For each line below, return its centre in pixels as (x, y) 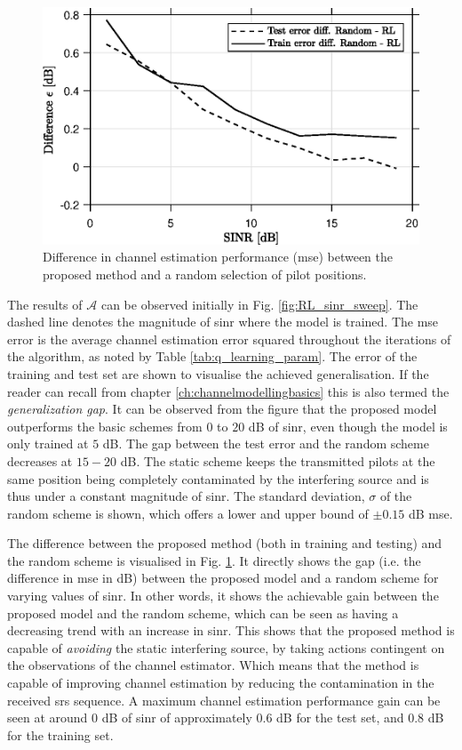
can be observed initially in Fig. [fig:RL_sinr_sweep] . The (259, 304)
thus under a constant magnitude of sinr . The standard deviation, (186, 496)
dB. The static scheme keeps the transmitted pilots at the (278, 460)
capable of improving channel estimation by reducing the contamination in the (221, 683)
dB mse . (430, 513)
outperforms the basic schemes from (105, 426)
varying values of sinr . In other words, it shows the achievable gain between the (223, 596)
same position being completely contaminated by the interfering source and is (218, 478)
